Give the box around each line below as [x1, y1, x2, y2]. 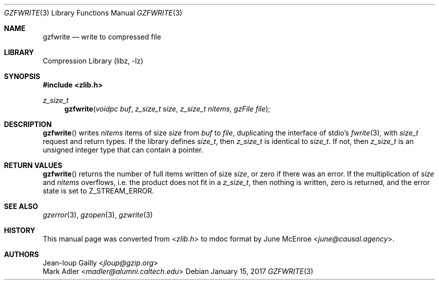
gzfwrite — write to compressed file [43, 32, 161, 41]
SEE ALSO [4, 202, 38, 210]
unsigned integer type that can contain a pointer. [43, 145, 203, 154]
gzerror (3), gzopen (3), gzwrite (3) [43, 210, 153, 219]
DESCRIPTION [4, 120, 52, 128]
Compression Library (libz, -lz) [43, 56, 143, 65]
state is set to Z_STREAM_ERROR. [43, 186, 154, 195]
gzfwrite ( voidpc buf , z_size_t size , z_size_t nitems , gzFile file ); [64, 104, 271, 113]
